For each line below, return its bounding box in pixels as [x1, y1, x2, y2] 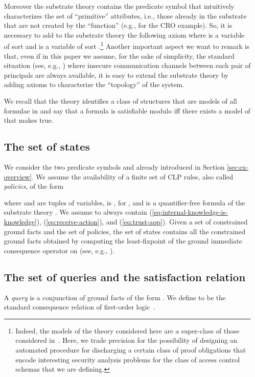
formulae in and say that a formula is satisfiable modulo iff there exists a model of [4, 105, 251, 115]
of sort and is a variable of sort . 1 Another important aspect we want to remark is [4, 40, 250, 51]
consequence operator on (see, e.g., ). [4, 245, 115, 255]
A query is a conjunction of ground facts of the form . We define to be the [4, 292, 226, 302]
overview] [4, 171, 32, 181]
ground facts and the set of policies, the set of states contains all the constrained [4, 226, 246, 236]
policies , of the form [4, 181, 64, 191]
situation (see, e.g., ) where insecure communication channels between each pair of [4, 60, 251, 70]
